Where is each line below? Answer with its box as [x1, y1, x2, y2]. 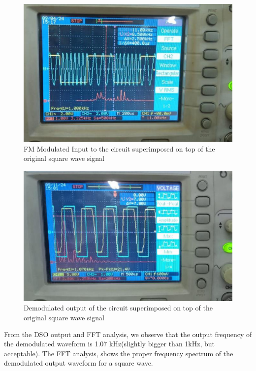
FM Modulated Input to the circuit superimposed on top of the [24, 143, 215, 154]
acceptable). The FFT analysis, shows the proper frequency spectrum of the [4, 348, 233, 358]
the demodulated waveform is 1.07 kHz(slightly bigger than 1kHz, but [4, 339, 215, 349]
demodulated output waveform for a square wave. [4, 358, 153, 368]
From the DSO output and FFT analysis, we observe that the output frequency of [4, 329, 252, 339]
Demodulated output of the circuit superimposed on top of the [24, 303, 213, 313]
